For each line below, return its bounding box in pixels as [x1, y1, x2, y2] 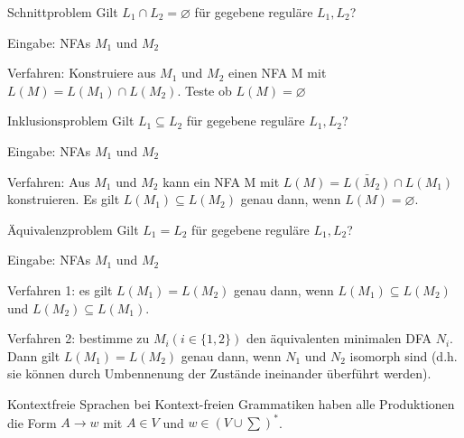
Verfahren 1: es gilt [7, 280, 113, 299]
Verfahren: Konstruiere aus [7, 63, 156, 82]
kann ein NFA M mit [162, 172, 280, 191]
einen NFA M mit [228, 63, 327, 82]
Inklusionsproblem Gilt [7, 111, 135, 130]
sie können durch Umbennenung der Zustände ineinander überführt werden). [7, 364, 432, 383]
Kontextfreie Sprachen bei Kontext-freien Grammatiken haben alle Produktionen [7, 394, 455, 413]
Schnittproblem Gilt [7, 3, 118, 21]
